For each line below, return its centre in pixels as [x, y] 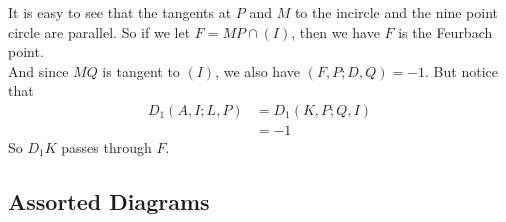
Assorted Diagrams [109, 201]
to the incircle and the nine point [396, 12]
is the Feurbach [445, 31]
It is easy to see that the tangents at [120, 12]
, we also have [257, 70]
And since [38, 70]
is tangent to [141, 70]
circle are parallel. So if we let [99, 31]
